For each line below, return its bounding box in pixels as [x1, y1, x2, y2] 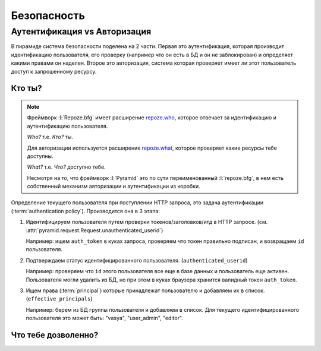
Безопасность [11, 9, 86, 22]
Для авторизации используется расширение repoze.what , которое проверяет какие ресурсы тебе [27, 144, 278, 151]
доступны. [27, 152, 53, 160]
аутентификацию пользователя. [27, 122, 108, 129]
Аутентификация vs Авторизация [11, 26, 152, 37]
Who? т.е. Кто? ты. [27, 134, 74, 141]
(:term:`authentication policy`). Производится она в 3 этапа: [11, 207, 160, 214]
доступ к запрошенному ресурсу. [11, 68, 97, 75]
